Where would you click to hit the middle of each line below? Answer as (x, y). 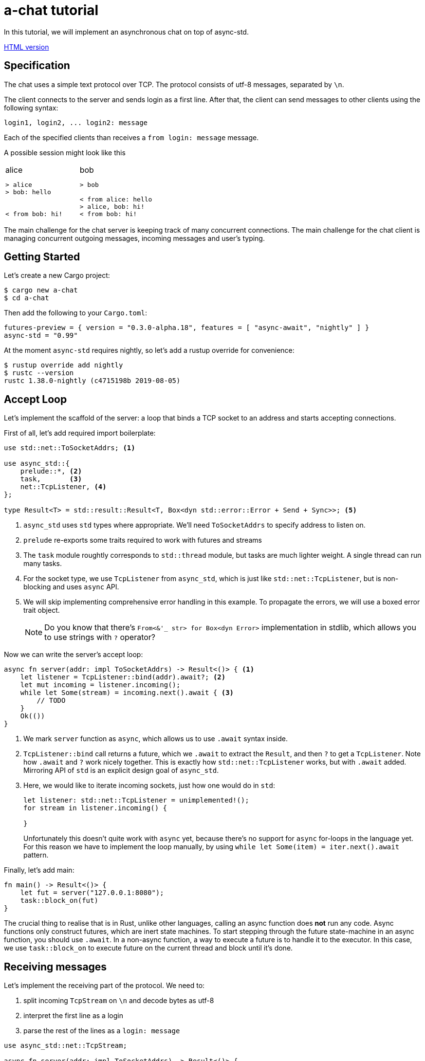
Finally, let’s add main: (39, 870)
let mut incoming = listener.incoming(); (100, 685)
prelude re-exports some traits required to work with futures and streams (143, 540)
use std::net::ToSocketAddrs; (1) (70, 448)
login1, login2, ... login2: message (76, 122)
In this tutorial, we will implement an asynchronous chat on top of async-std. (126, 32)
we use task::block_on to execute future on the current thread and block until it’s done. (148, 948)
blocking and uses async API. (71, 587)
